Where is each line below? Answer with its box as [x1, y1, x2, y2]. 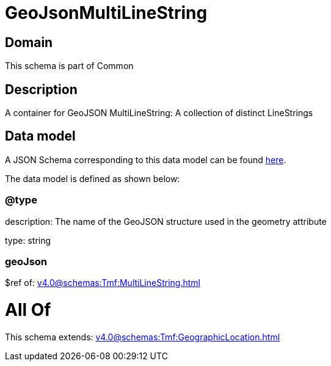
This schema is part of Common [5, 60, 134, 71]
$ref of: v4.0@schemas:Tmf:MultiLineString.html [5, 277, 200, 288]
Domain [5, 34, 53, 50]
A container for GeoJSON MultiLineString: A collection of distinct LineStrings [5, 108, 313, 119]
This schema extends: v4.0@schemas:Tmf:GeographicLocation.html [5, 331, 280, 342]
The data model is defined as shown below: [5, 173, 180, 184]
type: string [5, 235, 51, 246]
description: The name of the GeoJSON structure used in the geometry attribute [5, 216, 327, 227]
